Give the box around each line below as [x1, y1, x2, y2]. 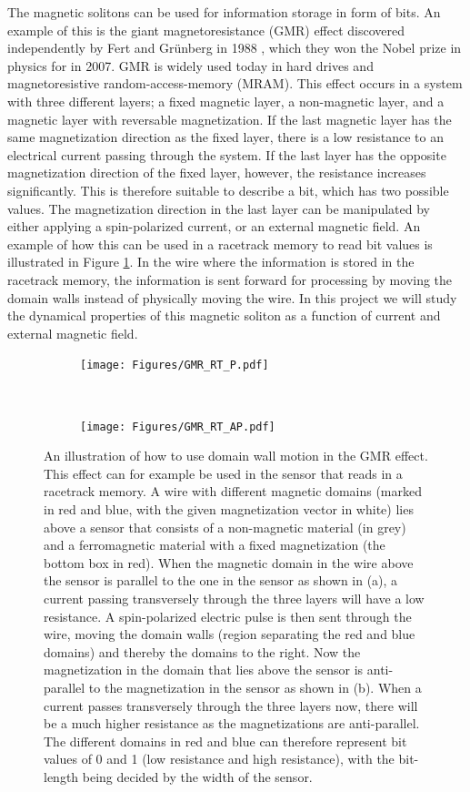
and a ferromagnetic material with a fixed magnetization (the [44, 535, 385, 554]
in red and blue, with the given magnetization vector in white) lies [44, 499, 414, 518]
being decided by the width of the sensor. [82, 767, 313, 786]
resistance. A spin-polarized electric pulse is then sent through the [44, 606, 412, 625]
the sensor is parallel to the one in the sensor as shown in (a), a [44, 571, 398, 590]
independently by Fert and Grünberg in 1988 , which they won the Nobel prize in [7, 38, 462, 57]
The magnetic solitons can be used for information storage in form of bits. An [7, 3, 441, 21]
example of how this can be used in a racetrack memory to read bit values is [7, 234, 433, 253]
